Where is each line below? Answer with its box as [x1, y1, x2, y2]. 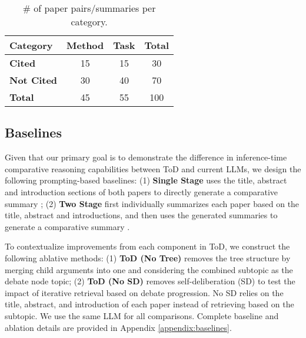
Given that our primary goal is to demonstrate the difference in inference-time [5, 151, 287, 163]
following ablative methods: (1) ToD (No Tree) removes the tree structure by [5, 251, 291, 264]
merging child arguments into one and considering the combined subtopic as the [5, 263, 293, 275]
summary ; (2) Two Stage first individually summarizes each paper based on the [5, 197, 300, 209]
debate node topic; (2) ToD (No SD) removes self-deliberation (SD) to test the [5, 275, 295, 287]
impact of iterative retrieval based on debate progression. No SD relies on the [5, 286, 284, 298]
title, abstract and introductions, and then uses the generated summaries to [5, 209, 278, 221]
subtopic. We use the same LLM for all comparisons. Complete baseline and [5, 309, 279, 321]
